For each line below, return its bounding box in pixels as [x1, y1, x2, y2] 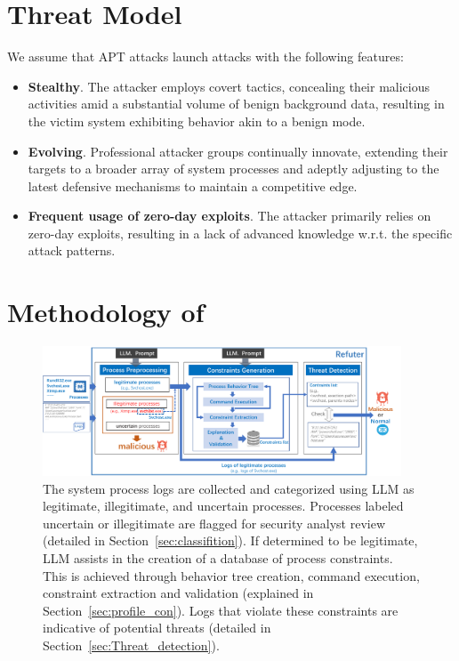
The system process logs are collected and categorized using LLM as [43, 479, 415, 497]
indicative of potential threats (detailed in [43, 618, 271, 637]
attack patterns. [28, 241, 116, 260]
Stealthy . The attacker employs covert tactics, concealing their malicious [28, 77, 430, 95]
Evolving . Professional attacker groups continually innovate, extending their [28, 141, 448, 160]
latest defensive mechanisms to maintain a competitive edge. [28, 176, 358, 195]
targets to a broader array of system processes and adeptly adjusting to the [28, 159, 439, 178]
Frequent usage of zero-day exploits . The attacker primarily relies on [28, 206, 431, 225]
